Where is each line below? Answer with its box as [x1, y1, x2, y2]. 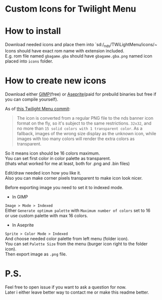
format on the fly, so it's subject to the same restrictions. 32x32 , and [16, 120, 151, 126]
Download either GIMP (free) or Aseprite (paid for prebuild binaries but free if [5, 91, 156, 97]
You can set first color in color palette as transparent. [5, 155, 111, 161]
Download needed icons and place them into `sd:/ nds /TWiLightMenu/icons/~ [5, 42, 158, 48]
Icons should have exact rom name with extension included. [5, 47, 124, 54]
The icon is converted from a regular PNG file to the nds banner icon [16, 115, 154, 121]
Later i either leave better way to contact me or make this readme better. [5, 289, 149, 295]
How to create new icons [5, 75, 106, 86]
